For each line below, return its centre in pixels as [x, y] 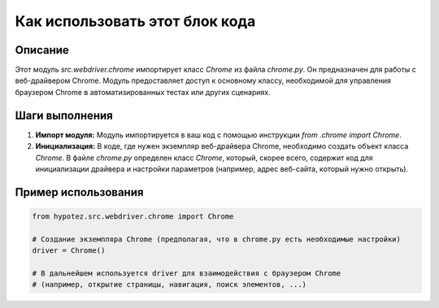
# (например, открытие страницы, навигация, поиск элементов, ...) [170, 285]
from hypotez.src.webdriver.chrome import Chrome [133, 216]
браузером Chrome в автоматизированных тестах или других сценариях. [143, 92]
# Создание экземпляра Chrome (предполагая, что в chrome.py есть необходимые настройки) [217, 239]
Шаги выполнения [64, 115]
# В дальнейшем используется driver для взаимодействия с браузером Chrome [187, 273]
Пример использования [79, 192]
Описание [42, 50]
